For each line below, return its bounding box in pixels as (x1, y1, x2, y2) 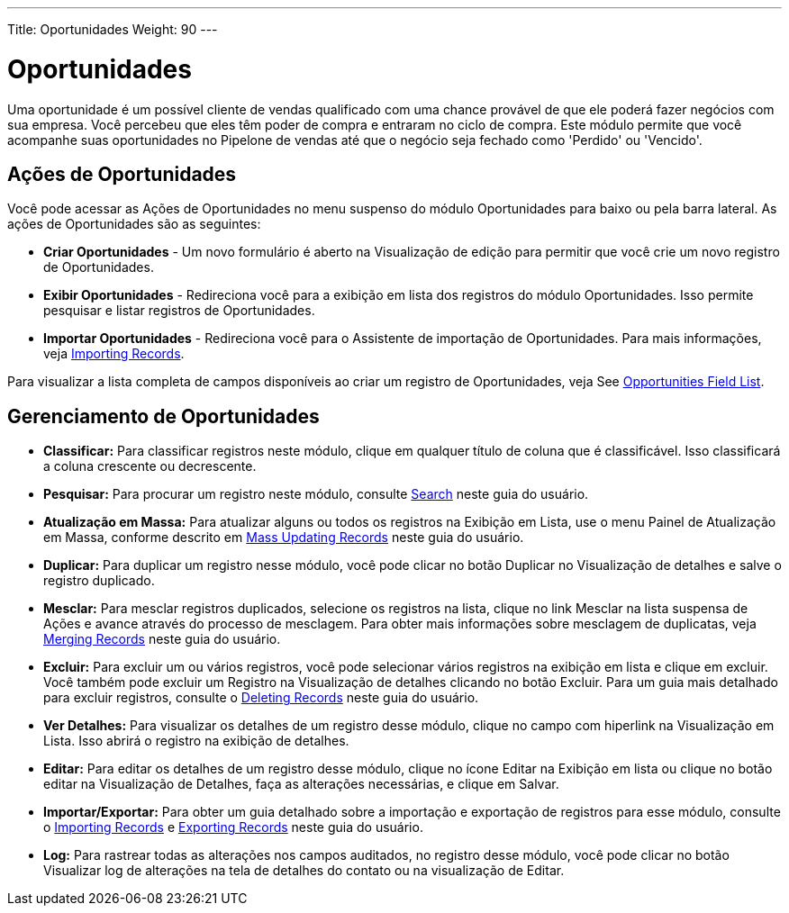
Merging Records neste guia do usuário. (43, 631, 281, 647)
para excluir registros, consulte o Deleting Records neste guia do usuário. (43, 690, 479, 706)
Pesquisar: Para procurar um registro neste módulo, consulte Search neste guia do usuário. (43, 486, 589, 502)
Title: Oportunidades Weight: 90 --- (7, 22, 218, 37)
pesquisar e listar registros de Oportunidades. (43, 303, 315, 319)
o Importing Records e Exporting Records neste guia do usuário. (43, 819, 423, 836)
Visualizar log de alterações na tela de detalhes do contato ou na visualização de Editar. (43, 863, 565, 879)
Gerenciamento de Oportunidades (7, 404, 320, 428)
